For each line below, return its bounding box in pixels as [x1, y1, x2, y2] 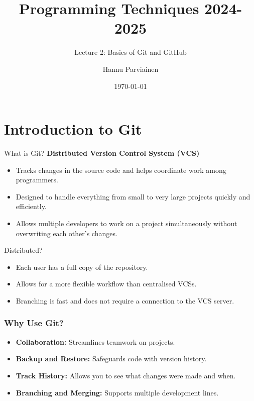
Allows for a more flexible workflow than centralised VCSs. [16, 278, 197, 289]
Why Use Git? [4, 317, 64, 329]
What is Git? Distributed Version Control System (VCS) [4, 148, 200, 158]
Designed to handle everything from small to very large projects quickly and [16, 191, 250, 202]
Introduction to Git [4, 119, 142, 139]
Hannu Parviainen [102, 63, 159, 74]
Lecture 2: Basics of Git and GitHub [74, 47, 187, 57]
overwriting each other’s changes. [16, 228, 117, 238]
